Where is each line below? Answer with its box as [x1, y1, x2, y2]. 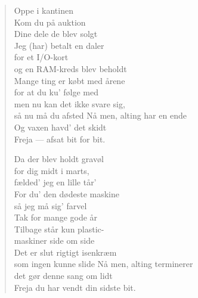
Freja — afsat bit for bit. [14, 132, 106, 145]
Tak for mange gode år [14, 211, 98, 223]
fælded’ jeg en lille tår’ [14, 176, 97, 188]
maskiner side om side [14, 234, 95, 247]
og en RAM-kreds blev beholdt [14, 62, 127, 74]
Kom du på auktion [14, 15, 86, 28]
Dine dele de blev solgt [14, 27, 98, 40]
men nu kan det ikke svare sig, [14, 97, 125, 110]
